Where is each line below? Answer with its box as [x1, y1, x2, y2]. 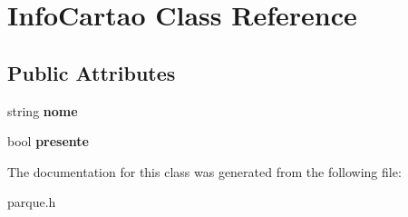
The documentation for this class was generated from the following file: [7, 162, 402, 181]
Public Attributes [7, 58, 176, 86]
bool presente [7, 132, 89, 151]
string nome [7, 101, 78, 120]
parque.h [7, 192, 56, 212]
